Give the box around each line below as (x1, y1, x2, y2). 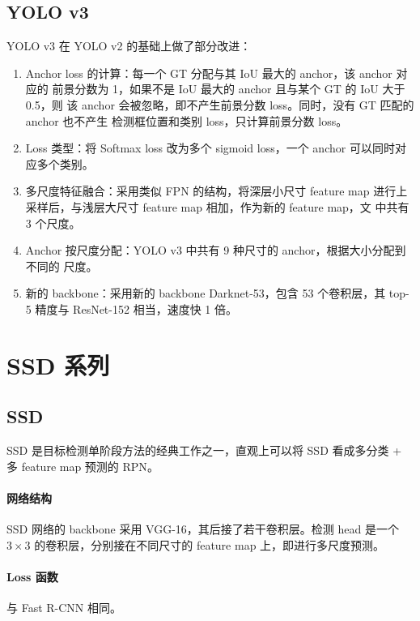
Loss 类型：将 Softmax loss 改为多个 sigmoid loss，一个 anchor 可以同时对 (25, 139, 406, 156)
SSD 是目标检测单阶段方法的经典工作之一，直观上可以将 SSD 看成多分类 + (6, 442, 402, 459)
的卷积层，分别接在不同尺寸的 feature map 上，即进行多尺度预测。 (34, 536, 385, 553)
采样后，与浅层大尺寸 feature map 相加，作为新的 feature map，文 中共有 (25, 198, 409, 215)
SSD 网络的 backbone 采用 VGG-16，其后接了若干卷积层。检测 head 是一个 (6, 520, 399, 537)
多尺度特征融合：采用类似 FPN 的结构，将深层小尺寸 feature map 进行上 (25, 182, 408, 199)
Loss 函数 (6, 567, 58, 585)
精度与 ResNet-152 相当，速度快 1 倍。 (35, 300, 237, 317)
